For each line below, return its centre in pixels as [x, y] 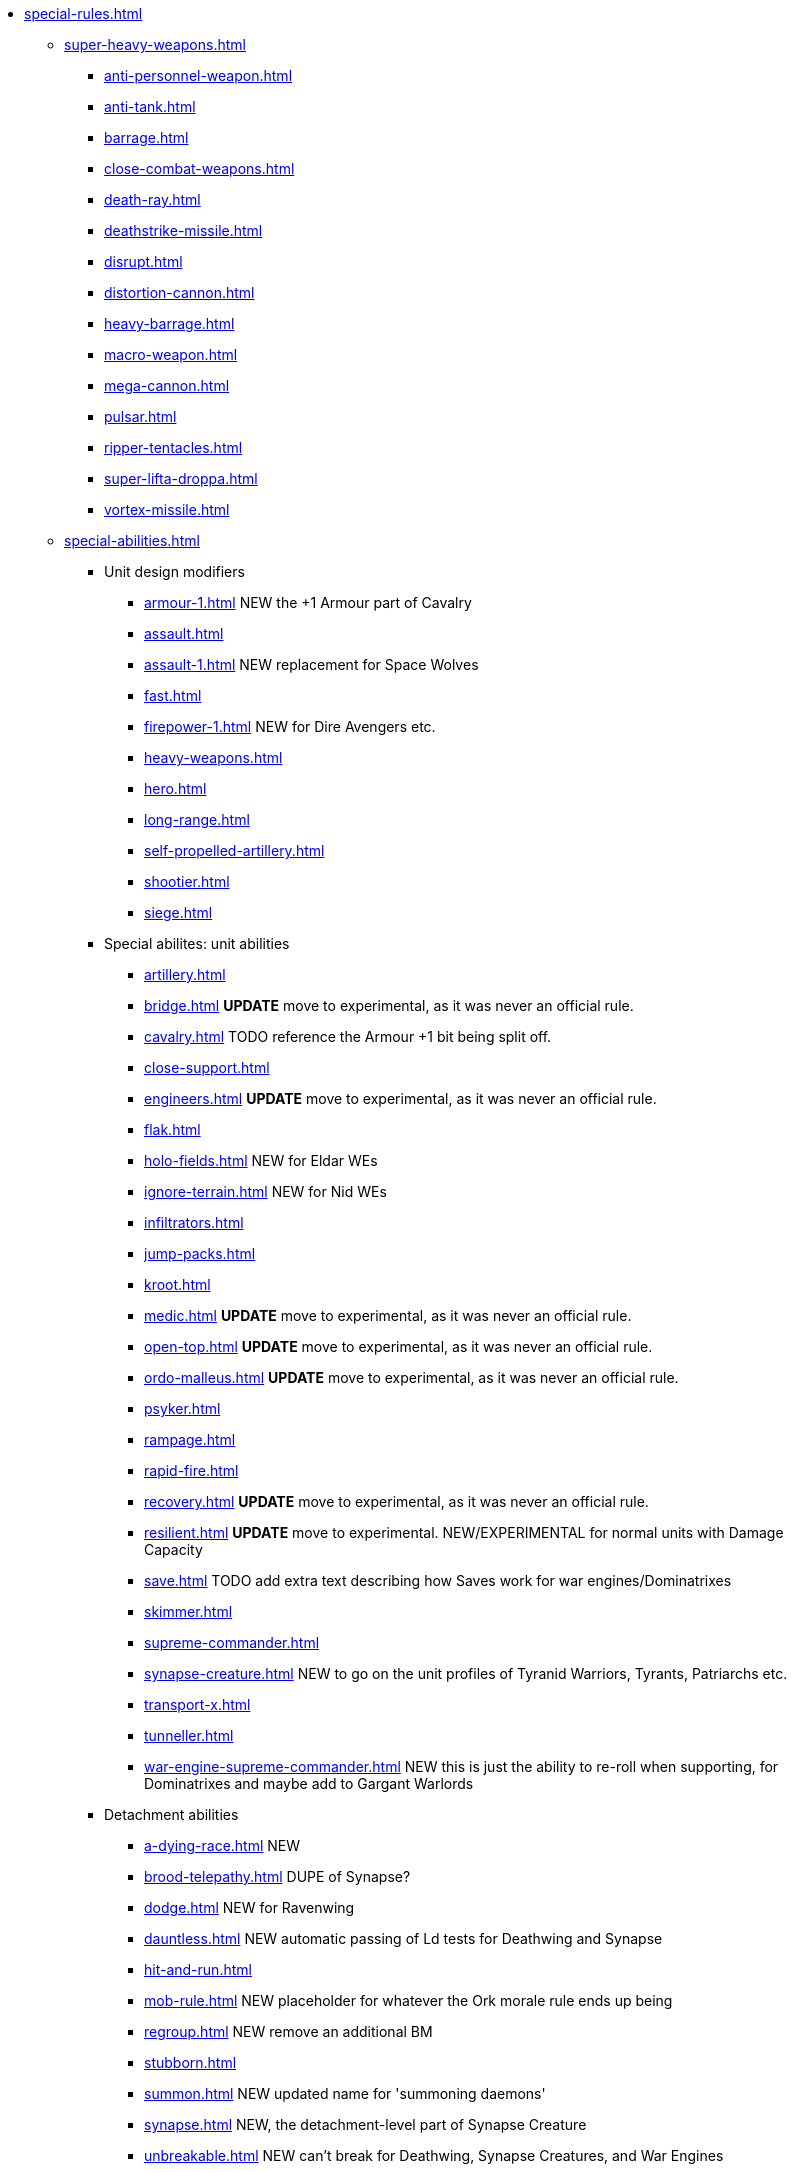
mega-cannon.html [167, 385]
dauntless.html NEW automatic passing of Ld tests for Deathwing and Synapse [403, 1938]
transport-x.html [197, 1704]
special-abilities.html [132, 540]
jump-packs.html [200, 1253]
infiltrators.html [194, 1222]
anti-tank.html [150, 106]
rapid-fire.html [191, 1470]
